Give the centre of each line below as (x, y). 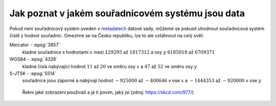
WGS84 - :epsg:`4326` (33, 59)
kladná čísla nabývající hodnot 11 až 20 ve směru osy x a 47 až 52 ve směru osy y (110, 66)
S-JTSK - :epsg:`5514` (33, 73)
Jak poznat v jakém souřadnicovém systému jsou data (127, 13)
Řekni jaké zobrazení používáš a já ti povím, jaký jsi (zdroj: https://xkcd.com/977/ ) (108, 92)
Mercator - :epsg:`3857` (35, 45)
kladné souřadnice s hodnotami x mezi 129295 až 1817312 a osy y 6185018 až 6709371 (119, 52)
